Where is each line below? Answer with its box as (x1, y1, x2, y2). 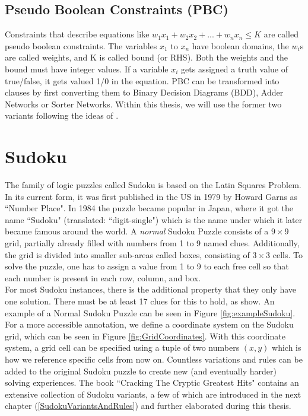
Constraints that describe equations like (5, 28, 150, 40)
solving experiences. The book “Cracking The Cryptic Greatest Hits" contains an (5, 376, 299, 389)
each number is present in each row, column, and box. (5, 271, 201, 284)
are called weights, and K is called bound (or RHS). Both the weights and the (5, 51, 288, 63)
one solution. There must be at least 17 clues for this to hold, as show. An (5, 295, 275, 307)
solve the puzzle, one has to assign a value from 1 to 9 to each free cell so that (5, 260, 289, 272)
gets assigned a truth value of (181, 62, 288, 75)
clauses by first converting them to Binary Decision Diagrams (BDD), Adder (5, 86, 284, 99)
